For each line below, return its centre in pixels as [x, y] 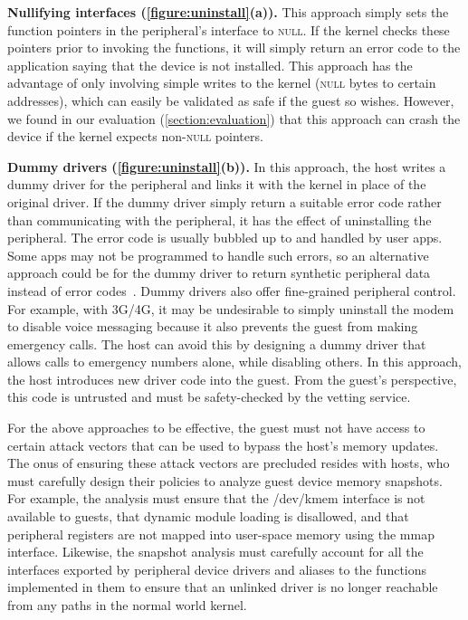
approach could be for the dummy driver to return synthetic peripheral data [219, 273]
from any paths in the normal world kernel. [127, 605]
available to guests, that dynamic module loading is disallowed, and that [208, 516]
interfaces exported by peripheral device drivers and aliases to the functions [217, 569]
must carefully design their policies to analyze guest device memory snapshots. [225, 480]
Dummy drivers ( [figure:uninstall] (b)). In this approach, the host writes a [227, 166]
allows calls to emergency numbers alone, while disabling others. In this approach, [234, 362]
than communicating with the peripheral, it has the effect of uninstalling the [220, 219]
